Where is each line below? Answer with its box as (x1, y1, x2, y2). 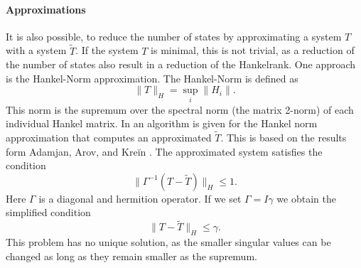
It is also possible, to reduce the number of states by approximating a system (6, 28, 342, 43)
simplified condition (6, 205, 91, 220)
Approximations (6, 1, 86, 16)
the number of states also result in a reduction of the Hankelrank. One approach (6, 57, 356, 72)
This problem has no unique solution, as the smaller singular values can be (6, 235, 331, 249)
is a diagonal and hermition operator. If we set (38, 191, 242, 205)
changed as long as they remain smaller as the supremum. (6, 248, 257, 263)
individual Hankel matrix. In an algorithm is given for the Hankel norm (6, 116, 318, 131)
